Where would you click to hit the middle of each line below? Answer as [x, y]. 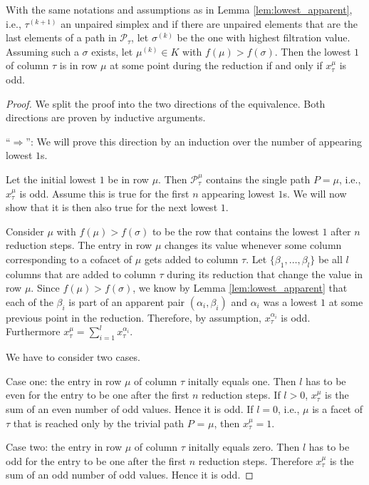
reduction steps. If [241, 395]
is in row [78, 65]
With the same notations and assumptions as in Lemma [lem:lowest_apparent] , [179, 9]
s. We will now [315, 193]
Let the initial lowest [51, 179]
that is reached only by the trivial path [99, 423]
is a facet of [338, 409]
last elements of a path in [61, 37]
